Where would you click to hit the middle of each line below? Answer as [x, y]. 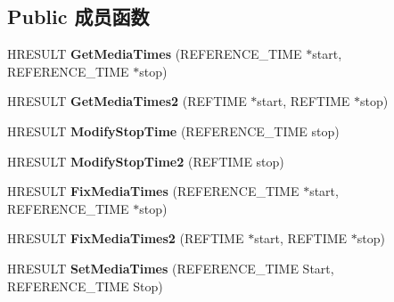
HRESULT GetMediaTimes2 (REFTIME [127, 101]
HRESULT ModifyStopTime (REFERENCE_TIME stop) [173, 131]
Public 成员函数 [78, 16]
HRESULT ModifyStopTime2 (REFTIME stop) [146, 161]
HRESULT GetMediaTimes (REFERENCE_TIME [155, 54]
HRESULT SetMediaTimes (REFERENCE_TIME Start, [171, 268]
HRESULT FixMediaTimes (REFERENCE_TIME [153, 191]
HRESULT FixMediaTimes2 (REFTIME [126, 238]
